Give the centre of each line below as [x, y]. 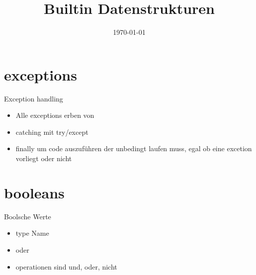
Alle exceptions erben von [55, 115]
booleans [34, 192]
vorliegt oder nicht [44, 158]
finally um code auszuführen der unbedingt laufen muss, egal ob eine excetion [134, 148]
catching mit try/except [52, 132]
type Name [32, 233]
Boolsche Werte [28, 216]
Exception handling [34, 98]
